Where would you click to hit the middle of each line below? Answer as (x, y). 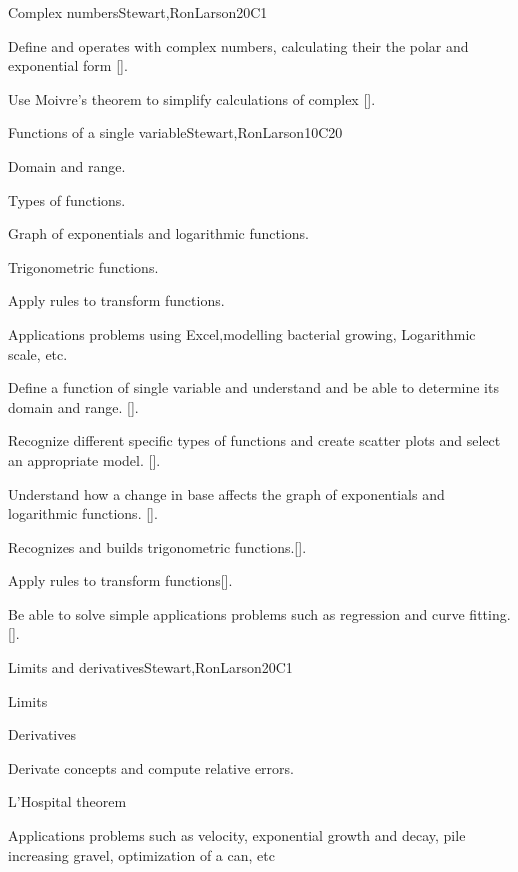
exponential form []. (68, 65)
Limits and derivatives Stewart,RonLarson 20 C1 (150, 667)
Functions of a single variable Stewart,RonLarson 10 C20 (175, 132)
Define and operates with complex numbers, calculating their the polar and (238, 45)
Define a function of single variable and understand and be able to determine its (253, 387)
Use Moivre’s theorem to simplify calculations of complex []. (192, 98)
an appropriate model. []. (84, 459)
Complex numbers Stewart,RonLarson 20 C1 (138, 12)
